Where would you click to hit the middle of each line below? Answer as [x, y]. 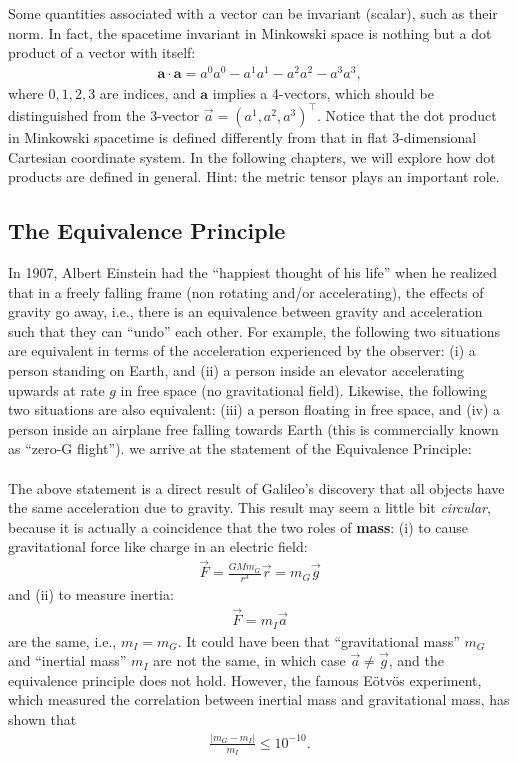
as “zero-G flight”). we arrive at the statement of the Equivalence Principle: [240, 448]
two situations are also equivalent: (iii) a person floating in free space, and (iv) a [254, 409]
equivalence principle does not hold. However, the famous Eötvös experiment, [245, 679]
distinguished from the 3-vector [104, 114]
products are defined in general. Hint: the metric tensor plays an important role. [254, 176]
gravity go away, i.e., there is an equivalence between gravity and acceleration [245, 311]
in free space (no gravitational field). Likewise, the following [303, 389]
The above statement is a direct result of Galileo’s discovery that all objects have [256, 487]
